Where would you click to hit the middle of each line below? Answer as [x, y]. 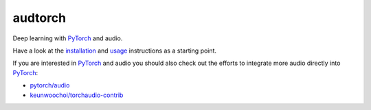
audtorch [40, 18]
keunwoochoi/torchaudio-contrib [77, 95]
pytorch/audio [50, 85]
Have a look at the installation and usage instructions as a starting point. [114, 51]
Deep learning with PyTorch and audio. [68, 38]
